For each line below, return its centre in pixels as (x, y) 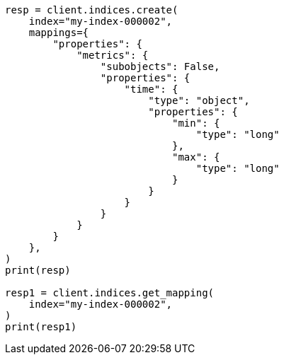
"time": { (151, 89)
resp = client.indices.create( (92, 10)
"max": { (196, 157)
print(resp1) (41, 327)
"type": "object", (199, 100)
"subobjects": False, (160, 66)
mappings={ (59, 33)
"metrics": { (113, 55)
